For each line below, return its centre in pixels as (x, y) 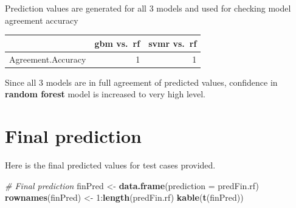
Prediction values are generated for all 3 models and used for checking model (148, 8)
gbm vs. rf (117, 43)
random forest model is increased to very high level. (105, 94)
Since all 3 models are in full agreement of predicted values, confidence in (141, 82)
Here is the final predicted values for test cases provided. (110, 165)
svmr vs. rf (173, 43)
